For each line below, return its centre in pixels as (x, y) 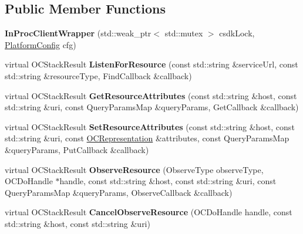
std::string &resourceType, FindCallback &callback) (98, 75)
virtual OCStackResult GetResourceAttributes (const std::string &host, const (151, 95)
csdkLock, (237, 33)
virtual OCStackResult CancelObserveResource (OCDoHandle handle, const (149, 212)
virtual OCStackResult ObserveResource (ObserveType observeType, (134, 169)
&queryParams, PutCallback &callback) (77, 149)
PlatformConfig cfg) (41, 44)
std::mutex (184, 33)
